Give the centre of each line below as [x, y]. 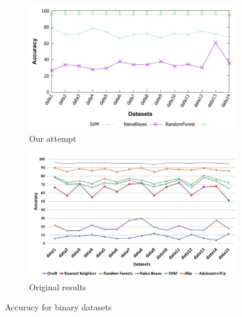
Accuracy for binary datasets [58, 307]
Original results [58, 286]
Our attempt [53, 138]
